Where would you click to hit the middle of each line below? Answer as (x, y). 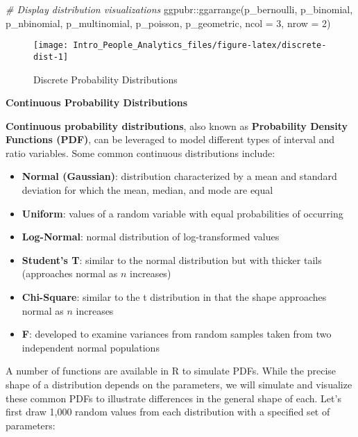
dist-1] (51, 57)
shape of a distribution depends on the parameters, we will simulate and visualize (179, 384)
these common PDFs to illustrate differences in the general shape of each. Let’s (173, 398)
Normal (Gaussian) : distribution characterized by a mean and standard (179, 176)
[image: (51, 46)
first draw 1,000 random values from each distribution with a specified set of (168, 412)
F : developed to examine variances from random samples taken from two (177, 334)
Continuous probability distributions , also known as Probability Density (177, 125)
